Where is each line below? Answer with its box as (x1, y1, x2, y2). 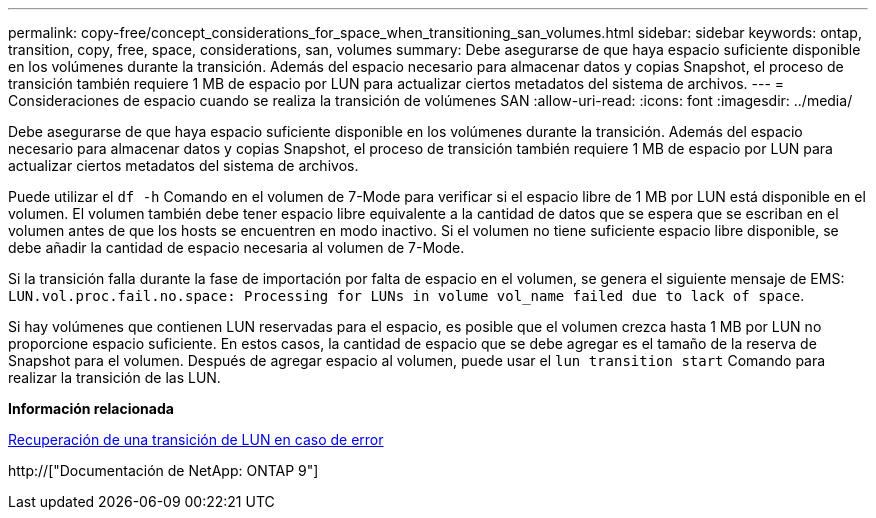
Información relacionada (8, 400, 174, 417)
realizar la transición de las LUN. (8, 369, 221, 386)
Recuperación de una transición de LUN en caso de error (8, 431, 384, 448)
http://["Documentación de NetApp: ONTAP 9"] (8, 462, 319, 479)
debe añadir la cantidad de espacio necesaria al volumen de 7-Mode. (8, 239, 465, 256)
